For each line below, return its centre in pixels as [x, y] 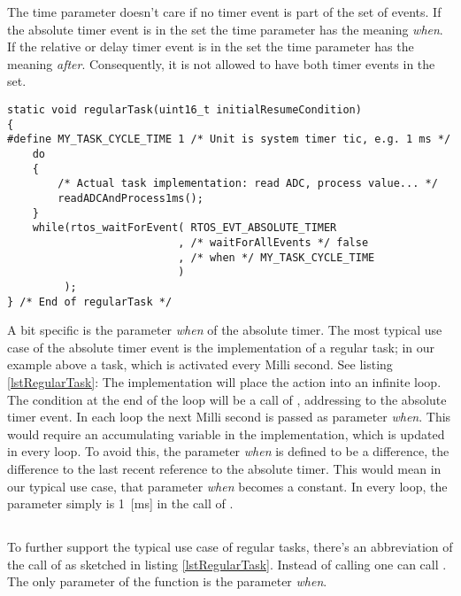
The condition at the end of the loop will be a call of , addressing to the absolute [227, 399]
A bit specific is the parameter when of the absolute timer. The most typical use [225, 330]
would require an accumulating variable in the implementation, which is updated [226, 433]
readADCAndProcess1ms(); [131, 198]
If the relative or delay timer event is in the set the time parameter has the [211, 46]
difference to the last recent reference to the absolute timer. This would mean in [224, 468]
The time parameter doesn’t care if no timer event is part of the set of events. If [224, 12]
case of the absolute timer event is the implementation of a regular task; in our [221, 347]
